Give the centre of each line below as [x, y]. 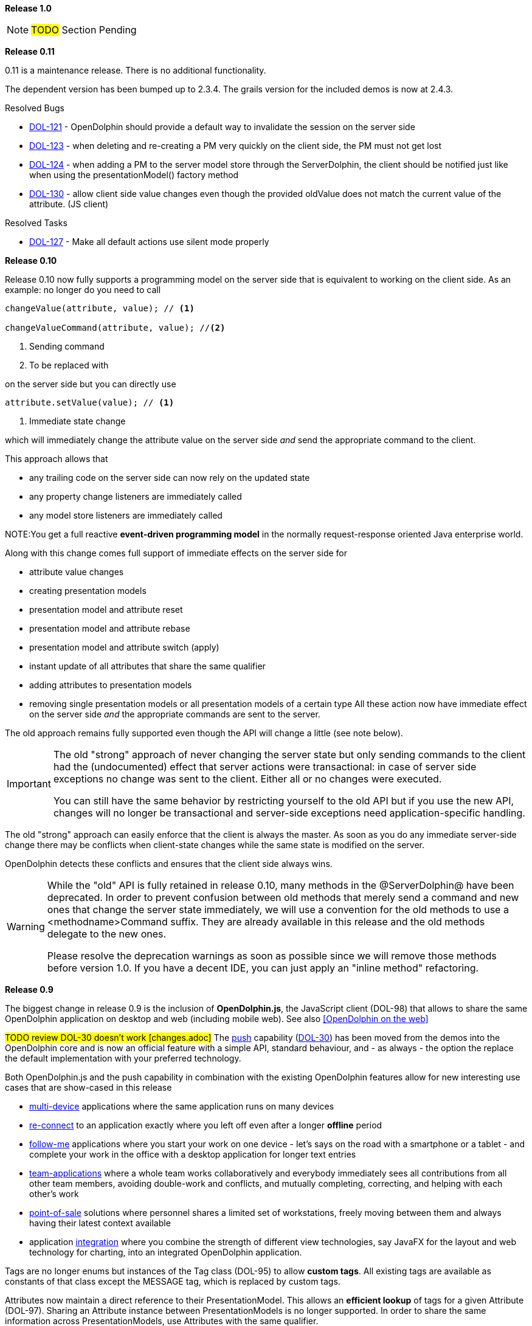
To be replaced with [69, 365]
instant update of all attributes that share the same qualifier [147, 666]
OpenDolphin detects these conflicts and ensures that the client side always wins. [169, 864]
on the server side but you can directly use [91, 384]
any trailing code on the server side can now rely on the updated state [170, 478]
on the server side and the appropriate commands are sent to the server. [175, 714]
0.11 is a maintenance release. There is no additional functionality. [136, 70]
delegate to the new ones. [107, 934]
